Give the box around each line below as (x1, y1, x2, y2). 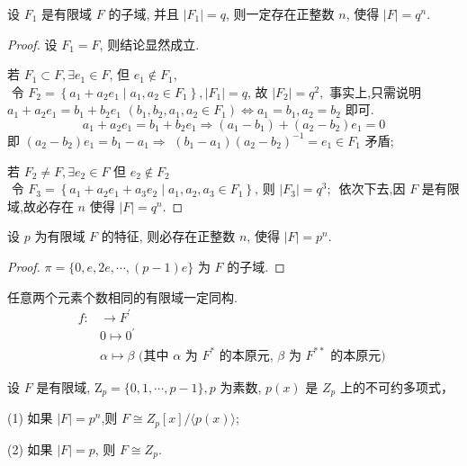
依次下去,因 (338, 179, 406, 198)
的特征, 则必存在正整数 (101, 227, 236, 246)
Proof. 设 (7, 34, 58, 53)
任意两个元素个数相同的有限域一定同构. (7, 287, 238, 306)
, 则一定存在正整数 (226, 4, 335, 22)
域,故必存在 (7, 196, 74, 215)
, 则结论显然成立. (99, 34, 200, 53)
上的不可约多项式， (339, 377, 454, 396)
